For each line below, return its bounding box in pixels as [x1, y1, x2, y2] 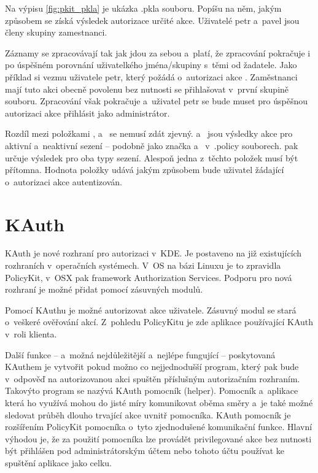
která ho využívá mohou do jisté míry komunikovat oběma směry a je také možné [5, 396, 313, 409]
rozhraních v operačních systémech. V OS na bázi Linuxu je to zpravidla [5, 259, 281, 272]
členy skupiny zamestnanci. [5, 26, 107, 39]
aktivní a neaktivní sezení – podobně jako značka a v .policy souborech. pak [5, 139, 298, 152]
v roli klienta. [5, 328, 57, 340]
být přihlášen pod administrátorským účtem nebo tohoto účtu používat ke [5, 444, 284, 457]
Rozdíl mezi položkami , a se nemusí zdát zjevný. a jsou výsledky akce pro [5, 127, 293, 140]
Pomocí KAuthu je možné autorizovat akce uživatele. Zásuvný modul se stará [5, 303, 297, 316]
